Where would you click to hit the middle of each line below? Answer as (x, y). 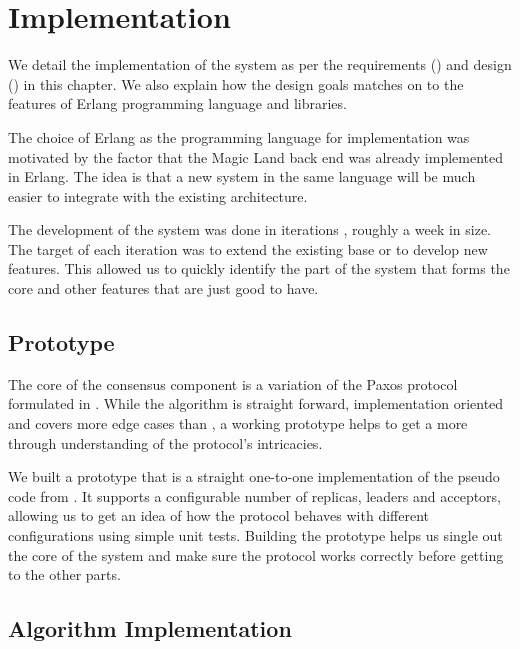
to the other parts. (64, 574)
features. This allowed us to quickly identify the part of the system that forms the (259, 268)
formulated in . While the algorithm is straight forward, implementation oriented (256, 403)
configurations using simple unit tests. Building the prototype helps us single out (255, 535)
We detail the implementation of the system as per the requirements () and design (260, 64)
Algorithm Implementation (150, 628)
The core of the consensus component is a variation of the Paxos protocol (233, 383)
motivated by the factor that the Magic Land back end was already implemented (255, 156)
